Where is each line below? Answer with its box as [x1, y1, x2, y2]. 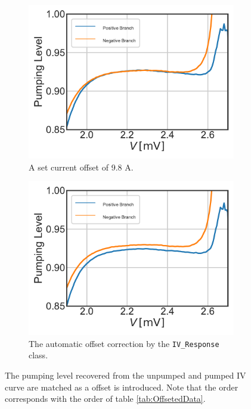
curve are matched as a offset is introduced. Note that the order [5, 380, 238, 393]
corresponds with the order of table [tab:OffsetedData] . [5, 392, 206, 405]
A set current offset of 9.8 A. [29, 160, 134, 173]
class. [29, 349, 48, 361]
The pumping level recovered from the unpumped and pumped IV [5, 369, 246, 382]
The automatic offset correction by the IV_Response [29, 337, 219, 349]
